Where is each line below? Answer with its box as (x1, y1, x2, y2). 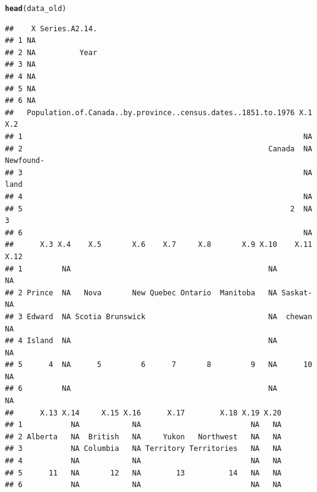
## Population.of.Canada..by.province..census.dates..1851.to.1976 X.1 (5, 108, 313, 117)
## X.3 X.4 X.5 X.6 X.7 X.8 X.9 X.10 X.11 (5, 240, 313, 249)
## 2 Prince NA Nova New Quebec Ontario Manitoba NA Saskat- (5, 288, 313, 297)
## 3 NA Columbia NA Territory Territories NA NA (5, 444, 282, 453)
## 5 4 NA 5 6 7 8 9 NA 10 (5, 360, 313, 369)
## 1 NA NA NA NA (5, 420, 282, 430)
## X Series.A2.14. (5, 24, 97, 33)
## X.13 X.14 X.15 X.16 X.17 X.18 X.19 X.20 (5, 408, 282, 417)
